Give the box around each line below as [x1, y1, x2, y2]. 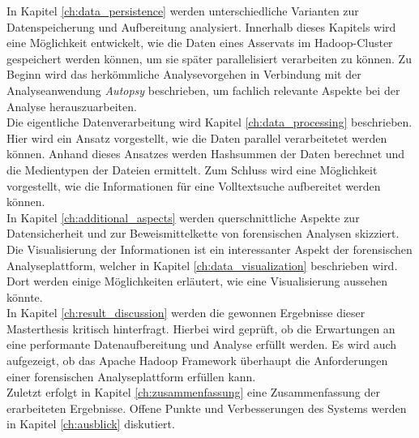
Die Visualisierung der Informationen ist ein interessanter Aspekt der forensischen [6, 240, 413, 257]
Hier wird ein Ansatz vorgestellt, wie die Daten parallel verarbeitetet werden [6, 129, 387, 146]
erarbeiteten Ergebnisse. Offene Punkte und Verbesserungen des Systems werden [6, 399, 407, 416]
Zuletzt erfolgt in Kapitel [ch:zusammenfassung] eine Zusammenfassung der [6, 384, 380, 401]
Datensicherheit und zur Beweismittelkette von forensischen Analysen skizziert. [6, 225, 400, 242]
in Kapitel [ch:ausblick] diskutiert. [6, 415, 175, 432]
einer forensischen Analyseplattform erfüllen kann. [6, 367, 256, 384]
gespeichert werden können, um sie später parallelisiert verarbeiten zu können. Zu [6, 49, 412, 67]
